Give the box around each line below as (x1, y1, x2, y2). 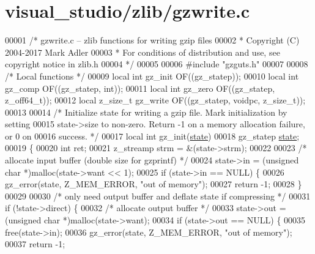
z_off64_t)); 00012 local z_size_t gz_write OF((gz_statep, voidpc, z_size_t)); (5, 94, 306, 106)
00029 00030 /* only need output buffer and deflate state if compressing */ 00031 (5, 189, 311, 202)
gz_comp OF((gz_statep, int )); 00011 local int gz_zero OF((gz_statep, (5, 81, 275, 94)
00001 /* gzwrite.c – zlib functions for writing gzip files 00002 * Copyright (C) (5, 34, 300, 47)
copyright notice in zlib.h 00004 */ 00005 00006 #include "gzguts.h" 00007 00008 (5, 58, 308, 70)
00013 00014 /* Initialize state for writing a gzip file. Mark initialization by (5, 105, 287, 118)
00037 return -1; (5, 237, 65, 250)
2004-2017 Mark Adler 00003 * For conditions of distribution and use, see (5, 45, 280, 58)
